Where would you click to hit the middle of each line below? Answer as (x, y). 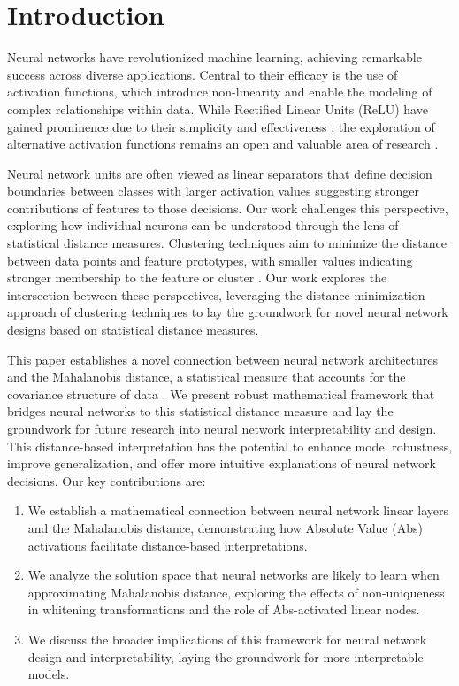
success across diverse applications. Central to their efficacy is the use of (203, 74)
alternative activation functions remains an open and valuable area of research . (223, 144)
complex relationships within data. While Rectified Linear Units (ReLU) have (218, 108)
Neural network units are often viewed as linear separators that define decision (220, 173)
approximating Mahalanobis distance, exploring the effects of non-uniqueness (236, 592)
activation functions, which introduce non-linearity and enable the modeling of (220, 92)
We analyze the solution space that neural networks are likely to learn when (233, 575)
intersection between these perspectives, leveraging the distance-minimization (216, 294)
